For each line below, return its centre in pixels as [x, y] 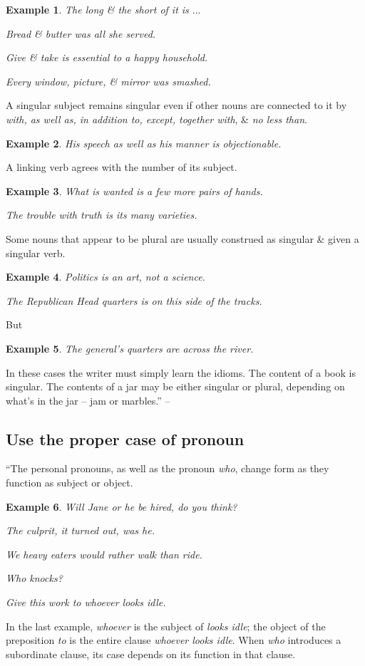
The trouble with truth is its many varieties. [102, 215]
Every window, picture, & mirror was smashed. [108, 81]
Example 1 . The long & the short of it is [97, 9]
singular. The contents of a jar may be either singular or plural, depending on [175, 386]
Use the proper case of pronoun [125, 438]
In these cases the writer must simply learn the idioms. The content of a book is [181, 372]
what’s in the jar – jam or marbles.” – [88, 400]
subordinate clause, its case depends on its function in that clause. [151, 654]
